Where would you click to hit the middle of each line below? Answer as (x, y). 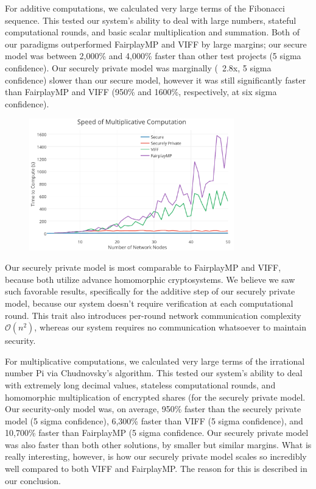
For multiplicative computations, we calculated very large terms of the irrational (155, 361)
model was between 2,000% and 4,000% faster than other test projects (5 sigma (153, 56)
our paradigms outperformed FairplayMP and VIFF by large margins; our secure (156, 44)
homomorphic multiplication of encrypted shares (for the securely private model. (155, 397)
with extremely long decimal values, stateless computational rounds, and (140, 384)
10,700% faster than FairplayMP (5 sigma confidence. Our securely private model (157, 433)
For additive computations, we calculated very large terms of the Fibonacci (145, 8)
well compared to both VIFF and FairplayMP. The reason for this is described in (156, 469)
